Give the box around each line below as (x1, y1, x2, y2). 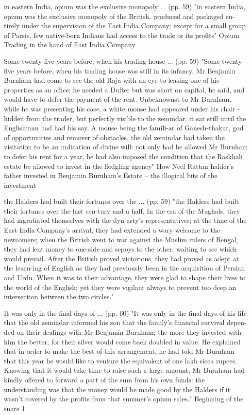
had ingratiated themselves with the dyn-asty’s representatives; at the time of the (4, 215, 247, 225)
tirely (4, 20, 20, 31)
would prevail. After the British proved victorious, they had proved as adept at (4, 253, 239, 263)
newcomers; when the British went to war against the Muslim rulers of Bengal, (4, 234, 238, 244)
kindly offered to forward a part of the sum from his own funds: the (4, 374, 205, 384)
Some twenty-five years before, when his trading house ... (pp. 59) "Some (4, 55, 220, 66)
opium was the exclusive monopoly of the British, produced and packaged (4, 11, 224, 21)
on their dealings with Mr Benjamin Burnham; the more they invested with (17, 327, 242, 337)
